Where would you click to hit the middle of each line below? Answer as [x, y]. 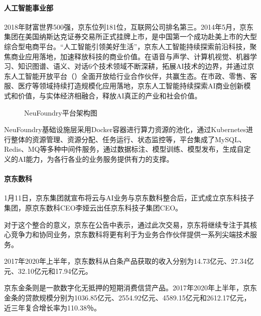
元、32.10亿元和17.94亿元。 [48, 271]
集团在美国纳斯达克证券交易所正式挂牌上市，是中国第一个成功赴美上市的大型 [130, 36]
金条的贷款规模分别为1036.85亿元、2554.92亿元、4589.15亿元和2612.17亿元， [127, 298]
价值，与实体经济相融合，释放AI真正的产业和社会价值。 [110, 95]
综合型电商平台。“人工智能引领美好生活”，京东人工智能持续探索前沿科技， [127, 46]
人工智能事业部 [29, 7]
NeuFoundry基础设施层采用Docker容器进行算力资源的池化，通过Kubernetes [125, 129]
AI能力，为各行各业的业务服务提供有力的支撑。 [96, 159]
